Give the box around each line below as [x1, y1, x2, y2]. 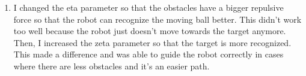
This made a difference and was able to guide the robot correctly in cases [13, 48, 284, 60]
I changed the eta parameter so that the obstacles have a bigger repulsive [13, 1, 284, 13]
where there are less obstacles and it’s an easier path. [13, 59, 210, 72]
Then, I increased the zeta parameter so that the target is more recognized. [13, 36, 292, 48]
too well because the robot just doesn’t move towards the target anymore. [13, 25, 286, 37]
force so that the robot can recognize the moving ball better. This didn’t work [13, 13, 302, 25]
